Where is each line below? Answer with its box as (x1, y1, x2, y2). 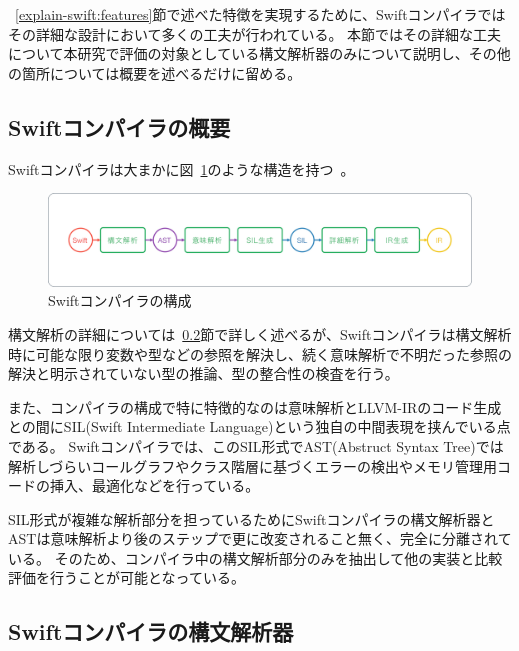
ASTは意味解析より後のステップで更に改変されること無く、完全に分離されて (8, 528, 512, 549)
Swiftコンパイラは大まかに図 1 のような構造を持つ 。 (8, 158, 355, 179)
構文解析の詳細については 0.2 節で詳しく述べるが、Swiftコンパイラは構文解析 (8, 323, 512, 344)
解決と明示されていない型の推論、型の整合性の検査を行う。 (8, 363, 399, 384)
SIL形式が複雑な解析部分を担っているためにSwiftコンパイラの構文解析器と (8, 508, 495, 529)
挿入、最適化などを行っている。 (49, 475, 260, 496)
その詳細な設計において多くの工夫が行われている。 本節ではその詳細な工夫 (8, 23, 502, 44)
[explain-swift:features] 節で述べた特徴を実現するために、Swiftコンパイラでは (15, 4, 506, 24)
